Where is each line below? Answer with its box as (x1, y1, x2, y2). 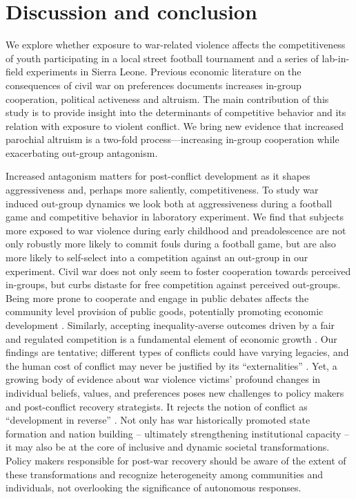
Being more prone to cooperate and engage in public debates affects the (6, 290, 309, 305)
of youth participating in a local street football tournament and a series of (6, 50, 319, 65)
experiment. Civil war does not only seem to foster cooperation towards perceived (6, 263, 351, 278)
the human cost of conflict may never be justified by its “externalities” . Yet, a (6, 358, 337, 373)
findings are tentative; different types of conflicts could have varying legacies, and (6, 345, 349, 359)
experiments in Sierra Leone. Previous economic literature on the (26, 64, 301, 79)
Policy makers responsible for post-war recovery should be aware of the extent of (6, 453, 346, 467)
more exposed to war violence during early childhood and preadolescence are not (6, 223, 346, 237)
